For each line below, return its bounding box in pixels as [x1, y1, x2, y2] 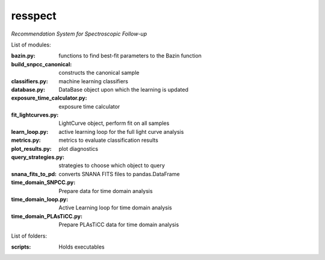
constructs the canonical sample [58, 69, 140, 77]
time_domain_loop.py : [11, 195, 69, 203]
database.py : [11, 86, 45, 93]
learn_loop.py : [11, 128, 49, 135]
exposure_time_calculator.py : [11, 94, 87, 102]
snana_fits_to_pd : [11, 170, 57, 177]
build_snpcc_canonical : [11, 60, 72, 68]
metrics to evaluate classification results [58, 136, 159, 144]
